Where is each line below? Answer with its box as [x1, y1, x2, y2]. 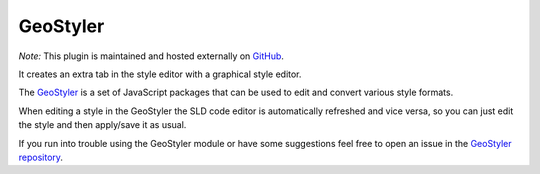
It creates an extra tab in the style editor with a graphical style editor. [18, 68, 302, 80]
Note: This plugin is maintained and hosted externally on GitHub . [18, 50, 285, 62]
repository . [18, 151, 64, 163]
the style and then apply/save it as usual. [18, 119, 187, 131]
